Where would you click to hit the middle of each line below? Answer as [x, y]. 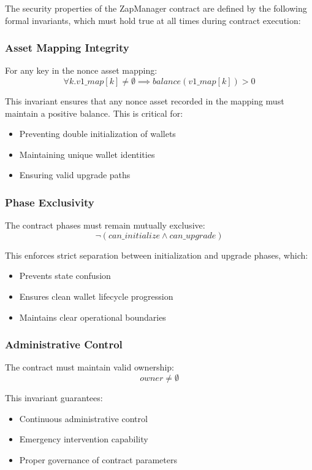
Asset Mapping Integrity [67, 48]
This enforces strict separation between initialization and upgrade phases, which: [157, 255]
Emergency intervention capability [84, 439]
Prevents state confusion [65, 276]
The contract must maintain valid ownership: [89, 367]
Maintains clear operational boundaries [93, 317]
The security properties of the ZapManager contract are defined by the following [156, 8]
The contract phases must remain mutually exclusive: [105, 225]
